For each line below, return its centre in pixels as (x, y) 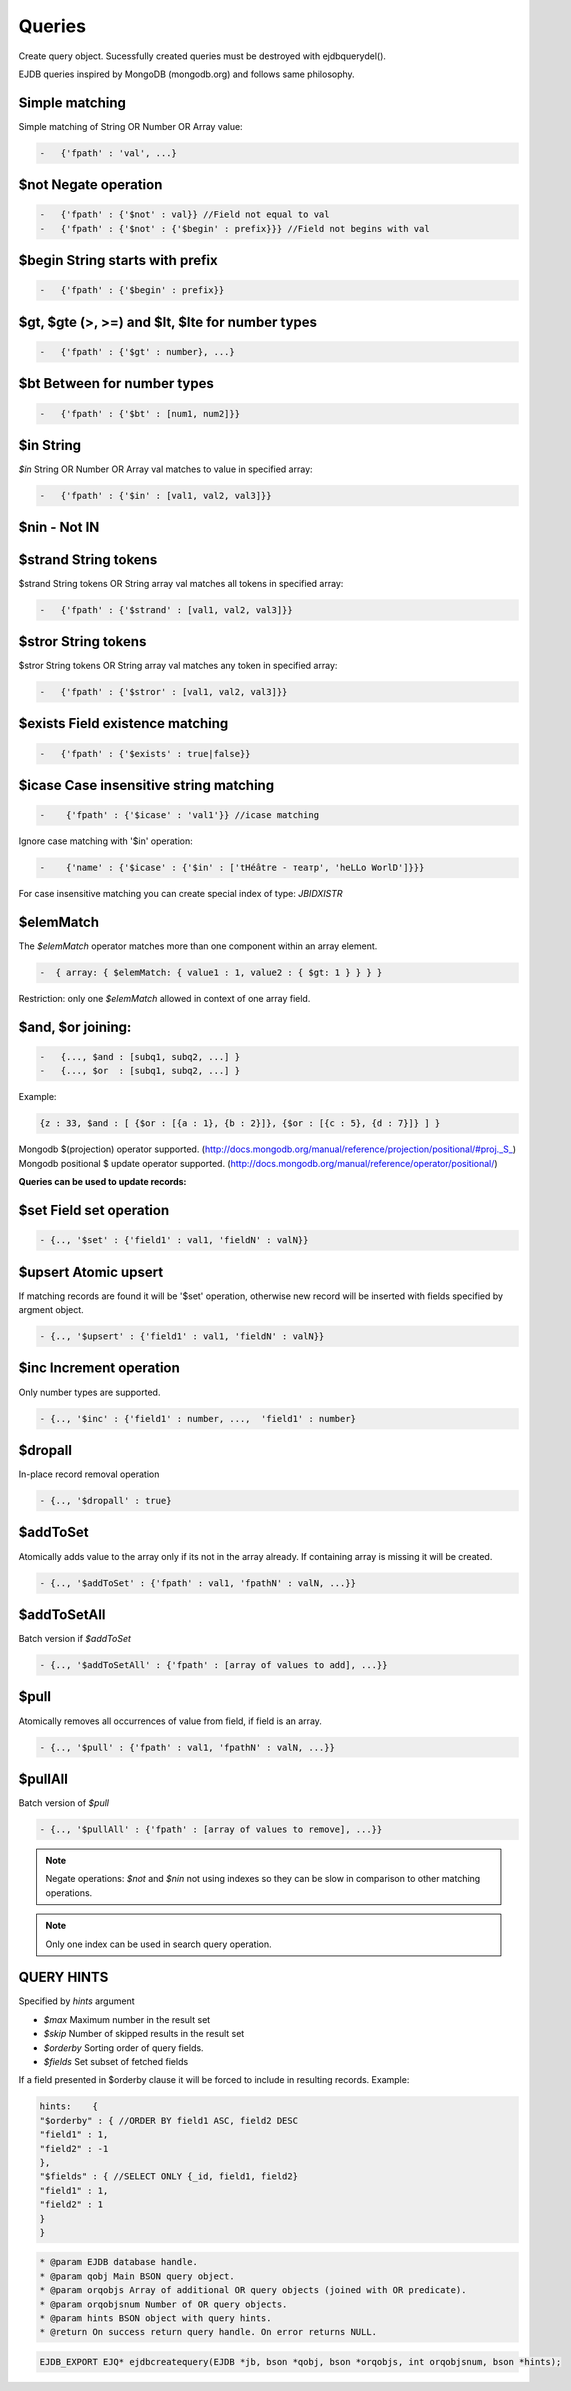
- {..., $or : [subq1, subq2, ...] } (139, 1071)
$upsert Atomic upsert (91, 1271)
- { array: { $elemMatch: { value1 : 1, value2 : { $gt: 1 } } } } (211, 973)
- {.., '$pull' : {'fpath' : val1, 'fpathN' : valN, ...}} (187, 1747)
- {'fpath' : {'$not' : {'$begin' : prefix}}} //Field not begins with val (234, 228)
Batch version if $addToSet (75, 1639)
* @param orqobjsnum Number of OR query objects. (163, 2304)
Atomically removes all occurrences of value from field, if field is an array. (170, 1721)
